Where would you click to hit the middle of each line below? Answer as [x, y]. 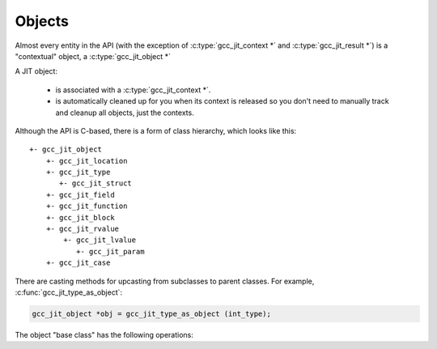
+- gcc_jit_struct [96, 183]
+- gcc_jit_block [80, 217]
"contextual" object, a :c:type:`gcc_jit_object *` [93, 56]
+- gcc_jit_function [87, 206]
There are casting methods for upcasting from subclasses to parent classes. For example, [165, 281]
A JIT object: [36, 71]
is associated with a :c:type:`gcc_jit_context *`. [133, 90]
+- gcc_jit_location [87, 161]
